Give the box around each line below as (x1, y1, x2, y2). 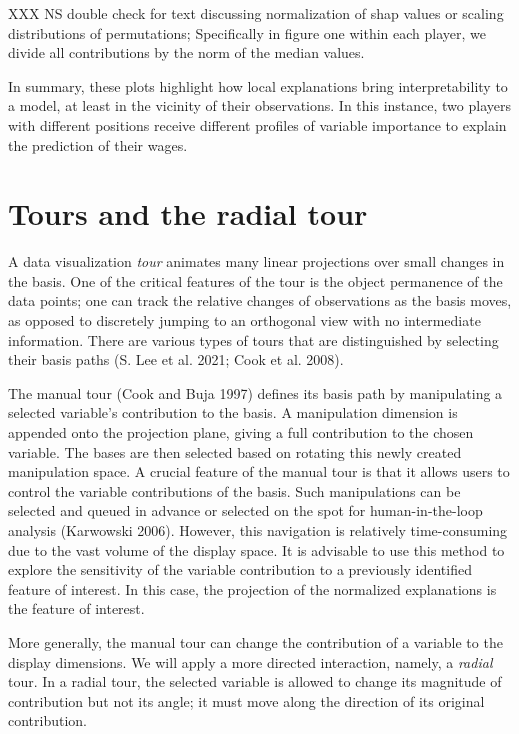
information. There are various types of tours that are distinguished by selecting (8, 329, 499, 350)
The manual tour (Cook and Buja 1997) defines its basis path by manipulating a (8, 382, 503, 403)
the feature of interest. (8, 598, 145, 619)
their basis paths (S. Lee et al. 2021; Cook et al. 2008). (8, 349, 344, 370)
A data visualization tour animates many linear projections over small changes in (8, 251, 505, 272)
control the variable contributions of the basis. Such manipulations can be (8, 480, 461, 501)
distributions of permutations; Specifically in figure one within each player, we (8, 22, 486, 43)
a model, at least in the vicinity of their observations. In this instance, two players (8, 95, 512, 116)
